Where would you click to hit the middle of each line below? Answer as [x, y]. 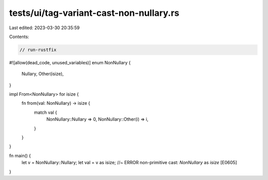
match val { [45, 112]
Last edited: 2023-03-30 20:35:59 [44, 28]
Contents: [19, 37]
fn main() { [20, 155]
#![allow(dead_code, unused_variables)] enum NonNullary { [70, 62]
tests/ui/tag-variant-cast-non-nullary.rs [94, 13]
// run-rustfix [38, 50]
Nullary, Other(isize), [43, 74]
